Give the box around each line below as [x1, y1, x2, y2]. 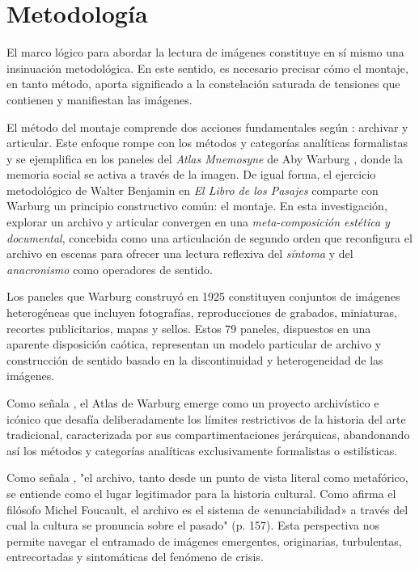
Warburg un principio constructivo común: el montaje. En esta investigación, [6, 197, 387, 214]
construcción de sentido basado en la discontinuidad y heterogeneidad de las [6, 351, 383, 368]
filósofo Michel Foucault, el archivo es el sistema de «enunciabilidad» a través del [6, 500, 408, 517]
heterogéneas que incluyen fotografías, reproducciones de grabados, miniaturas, [6, 304, 397, 321]
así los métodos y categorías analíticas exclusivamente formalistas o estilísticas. [6, 441, 398, 458]
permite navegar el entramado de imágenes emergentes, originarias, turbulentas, [6, 532, 402, 549]
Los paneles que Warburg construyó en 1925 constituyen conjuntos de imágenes [6, 288, 400, 305]
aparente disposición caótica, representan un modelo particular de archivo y [6, 336, 382, 353]
